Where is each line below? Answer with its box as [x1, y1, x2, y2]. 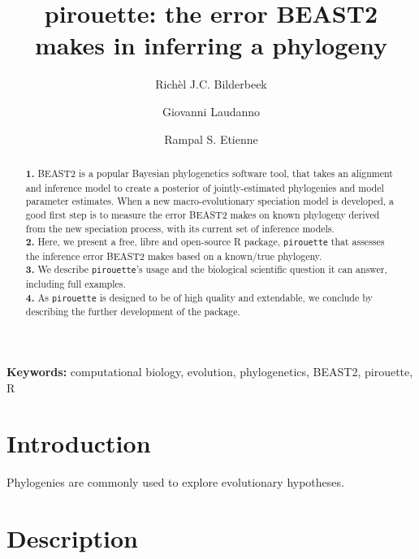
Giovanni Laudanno [162, 102, 261, 119]
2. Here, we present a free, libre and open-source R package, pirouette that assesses [25, 235, 385, 249]
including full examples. [25, 277, 126, 291]
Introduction [6, 427, 151, 460]
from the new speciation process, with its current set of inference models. [25, 221, 335, 235]
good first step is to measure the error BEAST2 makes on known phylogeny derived [25, 207, 380, 221]
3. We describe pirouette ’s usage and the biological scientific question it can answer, [25, 262, 387, 277]
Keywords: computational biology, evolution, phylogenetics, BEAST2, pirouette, [6, 363, 413, 380]
